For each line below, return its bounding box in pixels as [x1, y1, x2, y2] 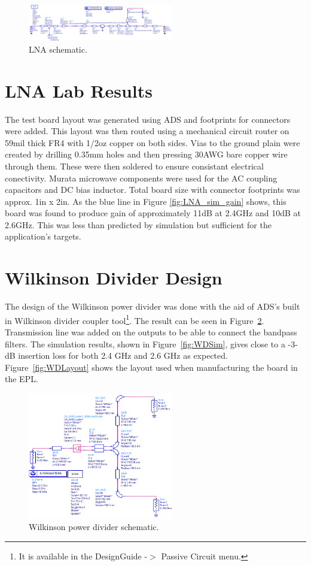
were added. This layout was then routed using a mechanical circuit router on [5, 125, 289, 137]
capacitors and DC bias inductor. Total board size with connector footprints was [5, 183, 300, 196]
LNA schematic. [29, 43, 87, 55]
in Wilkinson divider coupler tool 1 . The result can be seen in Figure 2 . [5, 312, 264, 326]
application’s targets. [5, 230, 81, 243]
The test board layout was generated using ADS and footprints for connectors [5, 113, 291, 125]
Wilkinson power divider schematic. [29, 520, 159, 532]
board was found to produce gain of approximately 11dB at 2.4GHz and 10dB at [5, 207, 301, 219]
